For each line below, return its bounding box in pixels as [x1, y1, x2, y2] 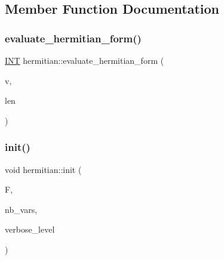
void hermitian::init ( [5, 163, 82, 175]
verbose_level [5, 223, 55, 236]
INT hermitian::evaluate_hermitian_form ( [5, 54, 164, 66]
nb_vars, [5, 203, 38, 215]
